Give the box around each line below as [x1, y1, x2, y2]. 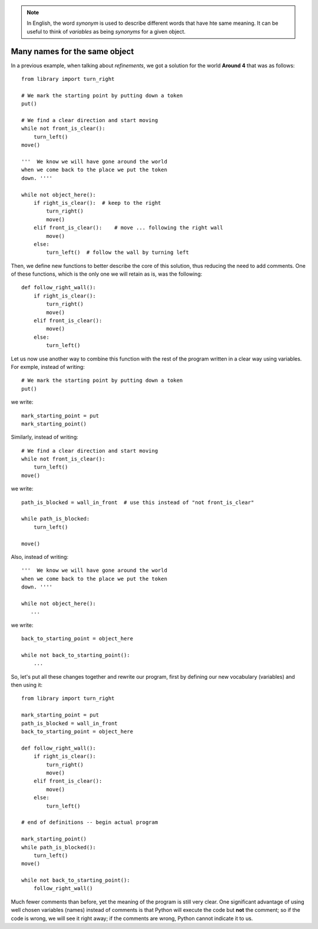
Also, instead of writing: [11, 554, 69, 560]
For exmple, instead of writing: [11, 363, 85, 370]
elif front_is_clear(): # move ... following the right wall [33, 224, 223, 231]
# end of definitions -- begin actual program [21, 819, 158, 826]
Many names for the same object [11, 46, 134, 56]
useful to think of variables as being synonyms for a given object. [26, 28, 185, 35]
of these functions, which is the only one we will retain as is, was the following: [11, 270, 203, 277]
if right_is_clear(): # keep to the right [33, 199, 161, 206]
